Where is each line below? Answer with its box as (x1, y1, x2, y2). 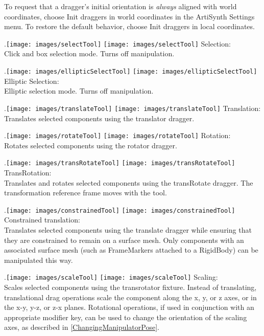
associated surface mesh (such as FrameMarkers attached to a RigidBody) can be (4, 244, 258, 255)
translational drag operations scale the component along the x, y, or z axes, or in (4, 292, 257, 302)
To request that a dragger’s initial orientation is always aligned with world (4, 1, 237, 11)
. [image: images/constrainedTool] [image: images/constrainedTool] (4, 204, 235, 215)
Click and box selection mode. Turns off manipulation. (4, 48, 175, 59)
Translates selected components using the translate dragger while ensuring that (4, 225, 252, 235)
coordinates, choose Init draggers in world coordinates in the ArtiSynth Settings (4, 11, 255, 21)
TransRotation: (4, 167, 52, 178)
